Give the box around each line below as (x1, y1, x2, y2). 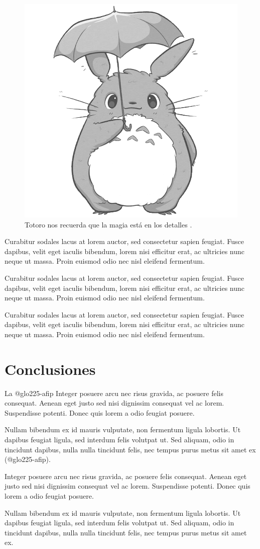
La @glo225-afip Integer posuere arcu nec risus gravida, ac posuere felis (5, 387, 223, 398)
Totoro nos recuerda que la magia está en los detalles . (25, 219, 192, 229)
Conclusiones (5, 358, 96, 379)
